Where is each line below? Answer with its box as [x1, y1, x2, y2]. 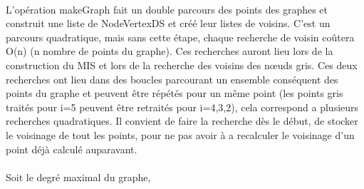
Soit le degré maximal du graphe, [6, 169, 151, 184]
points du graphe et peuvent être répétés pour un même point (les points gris [6, 86, 343, 101]
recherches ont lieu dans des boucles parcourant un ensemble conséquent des [6, 71, 338, 86]
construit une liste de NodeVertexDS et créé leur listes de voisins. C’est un [6, 16, 331, 31]
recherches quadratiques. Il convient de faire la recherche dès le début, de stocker [6, 113, 358, 128]
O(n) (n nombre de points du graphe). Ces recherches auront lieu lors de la [6, 44, 333, 58]
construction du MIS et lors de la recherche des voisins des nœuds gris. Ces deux [6, 57, 358, 72]
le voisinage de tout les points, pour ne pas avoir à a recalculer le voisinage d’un [6, 127, 355, 142]
